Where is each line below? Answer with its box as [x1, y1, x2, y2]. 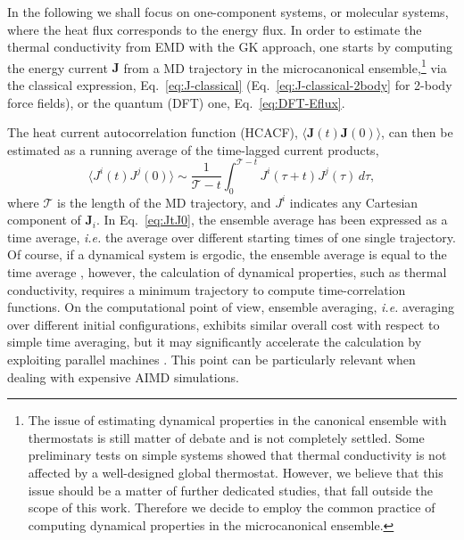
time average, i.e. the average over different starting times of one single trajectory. [7, 227, 456, 246]
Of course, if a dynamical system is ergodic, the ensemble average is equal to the [7, 245, 447, 264]
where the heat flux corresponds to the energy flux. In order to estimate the [7, 20, 422, 38]
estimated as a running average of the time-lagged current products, [7, 140, 379, 159]
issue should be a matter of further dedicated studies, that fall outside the [28, 480, 434, 499]
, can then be [381, 123, 453, 142]
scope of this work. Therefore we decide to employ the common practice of [28, 498, 435, 517]
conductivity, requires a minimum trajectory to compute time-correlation [7, 280, 406, 299]
